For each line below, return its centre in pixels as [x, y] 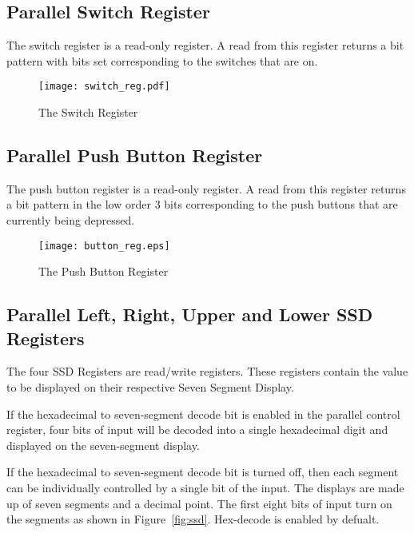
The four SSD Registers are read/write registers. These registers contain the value [207, 371]
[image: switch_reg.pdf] [104, 87]
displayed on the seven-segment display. [103, 445]
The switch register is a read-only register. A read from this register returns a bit [205, 45]
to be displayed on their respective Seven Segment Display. [150, 387]
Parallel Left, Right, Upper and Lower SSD [190, 314]
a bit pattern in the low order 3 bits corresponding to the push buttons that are [202, 204]
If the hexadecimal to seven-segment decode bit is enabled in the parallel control [203, 414]
